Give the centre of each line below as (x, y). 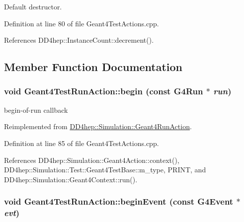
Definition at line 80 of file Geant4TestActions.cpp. (81, 23)
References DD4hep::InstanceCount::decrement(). (79, 40)
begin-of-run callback (36, 110)
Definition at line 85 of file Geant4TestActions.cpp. (81, 143)
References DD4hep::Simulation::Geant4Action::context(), (92, 160)
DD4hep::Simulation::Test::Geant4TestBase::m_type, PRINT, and (105, 170)
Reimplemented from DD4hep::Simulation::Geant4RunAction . (98, 126)
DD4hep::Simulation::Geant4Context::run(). (71, 179)
